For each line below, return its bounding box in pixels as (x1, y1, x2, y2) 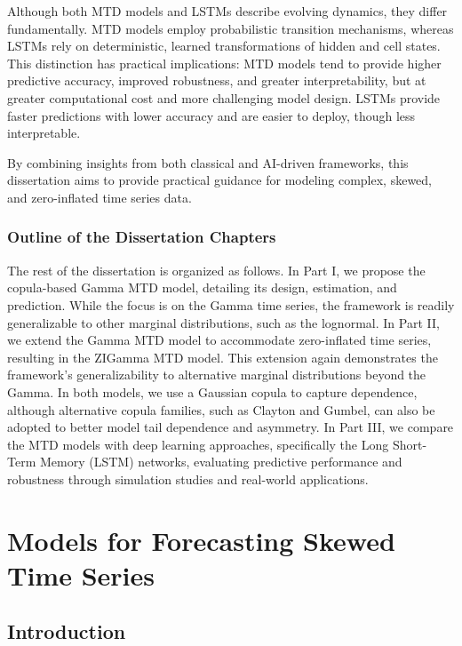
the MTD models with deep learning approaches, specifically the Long (7, 435, 389, 453)
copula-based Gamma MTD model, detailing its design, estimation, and (7, 278, 397, 297)
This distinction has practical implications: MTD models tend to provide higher (7, 53, 442, 72)
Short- (392, 435, 427, 453)
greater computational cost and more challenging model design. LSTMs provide (7, 88, 441, 107)
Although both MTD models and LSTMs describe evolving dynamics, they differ (7, 2, 448, 20)
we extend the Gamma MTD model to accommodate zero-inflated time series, (7, 331, 432, 349)
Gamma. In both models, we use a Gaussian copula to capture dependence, (7, 382, 418, 401)
